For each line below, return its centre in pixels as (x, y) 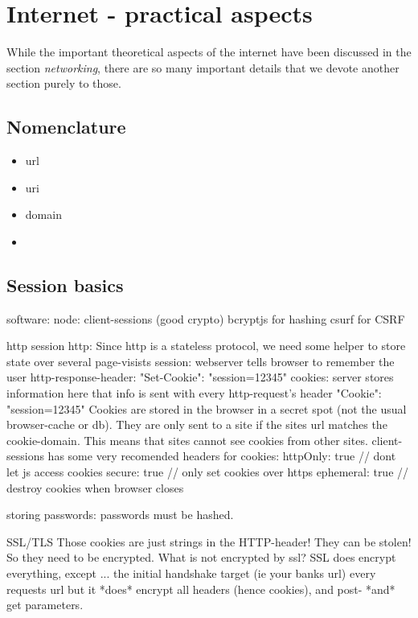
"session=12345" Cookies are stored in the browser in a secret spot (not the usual (207, 408)
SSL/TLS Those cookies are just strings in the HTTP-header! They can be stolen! (209, 541)
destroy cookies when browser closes (95, 487)
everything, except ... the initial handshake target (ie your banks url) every (191, 573)
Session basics (65, 284)
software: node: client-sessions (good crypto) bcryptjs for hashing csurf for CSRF (206, 318)
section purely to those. (64, 83)
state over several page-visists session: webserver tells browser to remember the (201, 361)
